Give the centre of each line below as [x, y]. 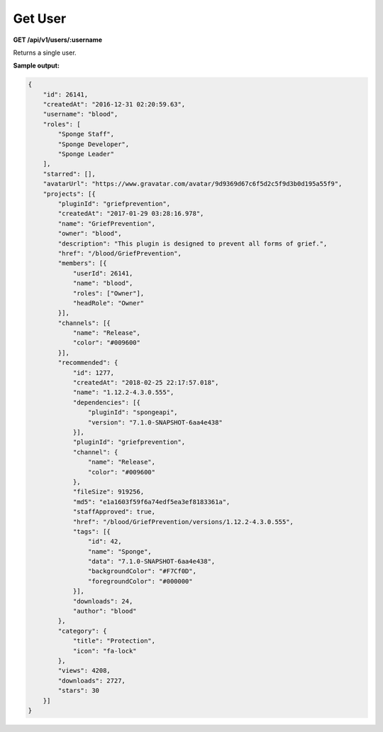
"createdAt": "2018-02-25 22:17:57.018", [146, 383]
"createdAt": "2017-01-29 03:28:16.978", [131, 214]
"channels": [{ [84, 323]
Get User [40, 18]
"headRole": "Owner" [109, 303]
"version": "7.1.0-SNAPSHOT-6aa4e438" [155, 422]
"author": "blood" [105, 611]
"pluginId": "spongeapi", [133, 413]
